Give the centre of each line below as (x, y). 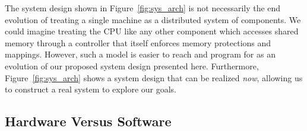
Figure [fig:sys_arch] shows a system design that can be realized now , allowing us (154, 77)
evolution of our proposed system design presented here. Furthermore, (132, 65)
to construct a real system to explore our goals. (91, 89)
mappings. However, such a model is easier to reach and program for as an (140, 54)
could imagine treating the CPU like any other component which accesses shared (152, 31)
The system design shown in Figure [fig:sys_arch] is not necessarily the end (143, 8)
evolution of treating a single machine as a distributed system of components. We (153, 19)
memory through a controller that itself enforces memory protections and (138, 42)
